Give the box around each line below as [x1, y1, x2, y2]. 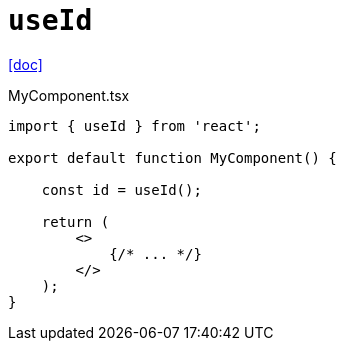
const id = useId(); [41, 181, 202, 198]
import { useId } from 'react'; [8, 117, 261, 134]
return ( [41, 213, 110, 230]
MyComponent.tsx [8, 86, 130, 104]
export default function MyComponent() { [8, 149, 337, 166]
